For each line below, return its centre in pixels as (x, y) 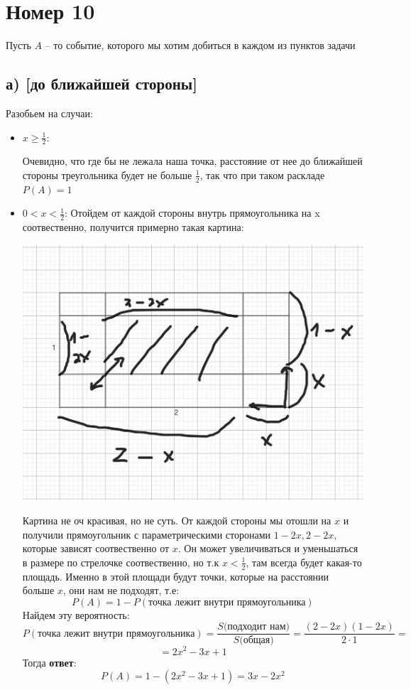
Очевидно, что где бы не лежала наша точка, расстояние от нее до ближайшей (192, 161)
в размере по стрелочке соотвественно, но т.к (121, 562)
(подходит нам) (256, 627)
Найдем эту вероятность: (76, 614)
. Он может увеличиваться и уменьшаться (268, 548)
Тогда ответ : (49, 662)
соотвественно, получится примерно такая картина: (133, 227)
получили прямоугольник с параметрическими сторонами (147, 534)
